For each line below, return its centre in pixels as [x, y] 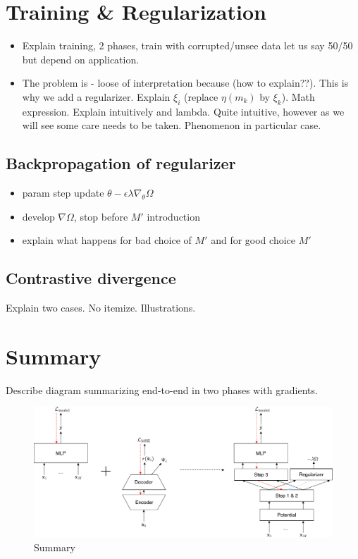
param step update [63, 193]
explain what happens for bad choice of [107, 240]
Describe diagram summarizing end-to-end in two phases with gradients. [162, 389]
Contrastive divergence [91, 278]
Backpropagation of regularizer [121, 163]
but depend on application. [81, 59]
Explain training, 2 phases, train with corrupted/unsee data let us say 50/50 [187, 45]
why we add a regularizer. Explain [96, 96]
